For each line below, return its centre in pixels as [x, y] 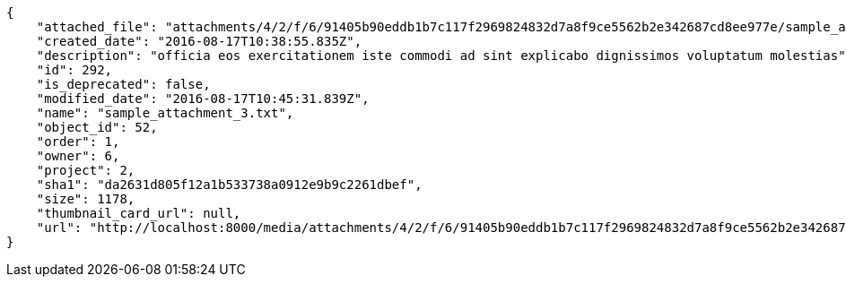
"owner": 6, [78, 156]
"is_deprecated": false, [123, 84]
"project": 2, [86, 170]
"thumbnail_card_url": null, [139, 213]
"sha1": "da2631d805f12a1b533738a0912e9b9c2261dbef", [229, 185]
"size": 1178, [86, 199]
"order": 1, [78, 142]
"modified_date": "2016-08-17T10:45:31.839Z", [203, 99]
